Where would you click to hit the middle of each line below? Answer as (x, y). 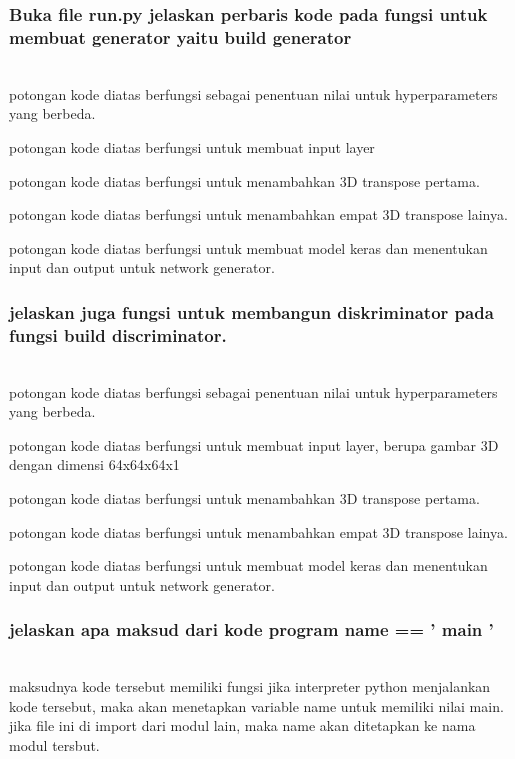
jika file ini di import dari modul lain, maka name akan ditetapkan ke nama (242, 725)
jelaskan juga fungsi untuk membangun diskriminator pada (251, 311)
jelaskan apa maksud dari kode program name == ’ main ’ (251, 629)
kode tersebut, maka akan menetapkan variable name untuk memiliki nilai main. (256, 705)
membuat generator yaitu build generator (180, 36)
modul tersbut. (54, 744)
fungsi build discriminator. (118, 334)
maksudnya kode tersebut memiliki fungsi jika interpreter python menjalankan (250, 686)
